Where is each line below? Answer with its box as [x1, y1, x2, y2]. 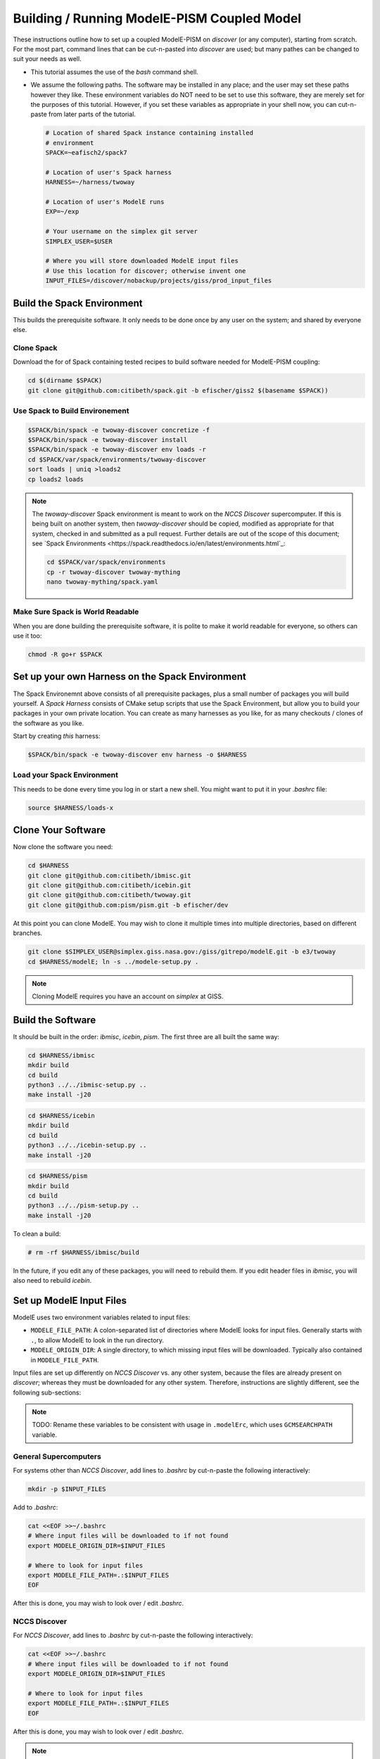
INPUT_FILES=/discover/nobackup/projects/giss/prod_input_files [45, 277, 272, 285]
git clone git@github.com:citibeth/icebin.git [27, 882, 191, 889]
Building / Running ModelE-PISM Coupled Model [13, 11, 302, 26]
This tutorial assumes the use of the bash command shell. [30, 68, 198, 76]
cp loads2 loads [27, 475, 84, 483]
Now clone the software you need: [13, 843, 113, 851]
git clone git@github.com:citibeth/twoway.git [27, 891, 191, 899]
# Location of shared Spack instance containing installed [45, 129, 253, 137]
